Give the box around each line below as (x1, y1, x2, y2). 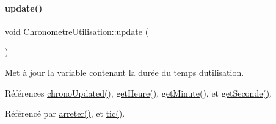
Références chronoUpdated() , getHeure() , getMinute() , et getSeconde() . (5, 86, 272, 99)
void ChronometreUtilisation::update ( (5, 24, 149, 37)
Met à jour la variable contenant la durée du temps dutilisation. (5, 65, 244, 78)
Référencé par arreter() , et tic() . (5, 107, 125, 120)
